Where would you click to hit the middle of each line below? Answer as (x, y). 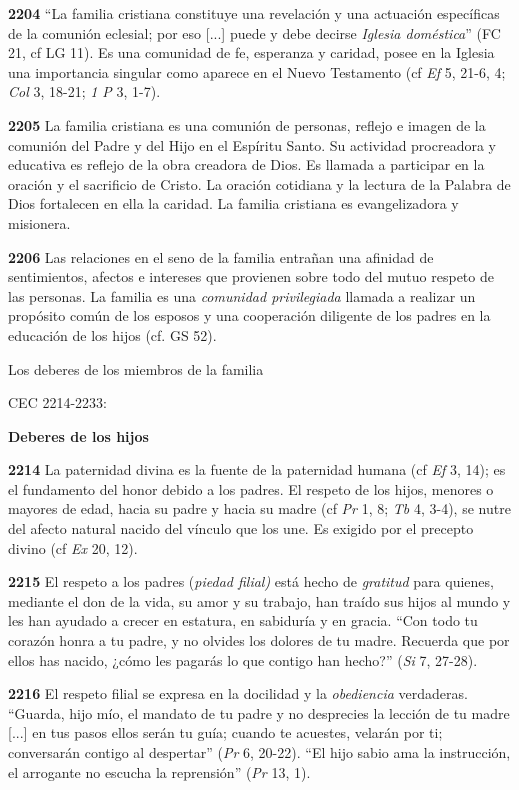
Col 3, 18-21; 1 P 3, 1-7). (84, 91)
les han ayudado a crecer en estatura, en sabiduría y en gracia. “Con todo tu (243, 620)
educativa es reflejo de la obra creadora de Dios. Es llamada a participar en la (246, 164)
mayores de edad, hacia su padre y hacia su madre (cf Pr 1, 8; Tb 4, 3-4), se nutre (259, 508)
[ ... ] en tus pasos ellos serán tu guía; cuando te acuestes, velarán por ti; (225, 732)
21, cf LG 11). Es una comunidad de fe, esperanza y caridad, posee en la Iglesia (251, 52)
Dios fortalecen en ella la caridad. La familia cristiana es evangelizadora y (233, 203)
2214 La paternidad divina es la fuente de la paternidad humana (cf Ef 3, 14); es (257, 469)
